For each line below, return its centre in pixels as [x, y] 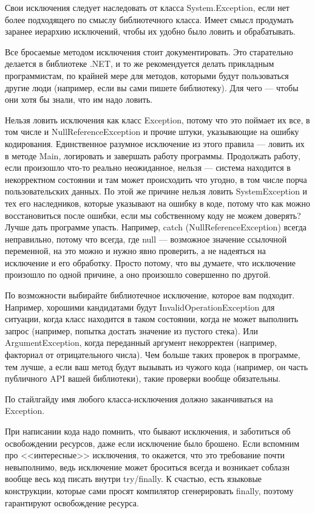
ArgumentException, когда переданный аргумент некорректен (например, [141, 343]
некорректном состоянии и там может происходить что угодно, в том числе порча [156, 179]
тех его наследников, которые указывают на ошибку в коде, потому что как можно [157, 203]
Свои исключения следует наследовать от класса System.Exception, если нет [147, 7]
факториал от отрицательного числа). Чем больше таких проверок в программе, [153, 355]
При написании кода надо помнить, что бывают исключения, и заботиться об [148, 431]
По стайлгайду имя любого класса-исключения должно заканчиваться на [139, 398]
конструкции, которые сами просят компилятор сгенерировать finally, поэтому [149, 490]
